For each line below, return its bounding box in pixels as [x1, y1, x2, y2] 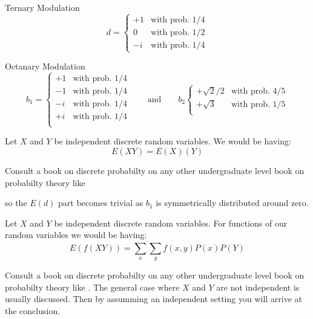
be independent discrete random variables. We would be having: [54, 135, 291, 147]
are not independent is [216, 280, 300, 293]
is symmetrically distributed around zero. [156, 196, 309, 209]
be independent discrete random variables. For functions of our [54, 216, 288, 229]
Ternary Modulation [5, 1, 80, 13]
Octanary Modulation [5, 60, 85, 72]
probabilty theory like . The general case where [5, 280, 180, 293]
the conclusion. [5, 304, 61, 317]
